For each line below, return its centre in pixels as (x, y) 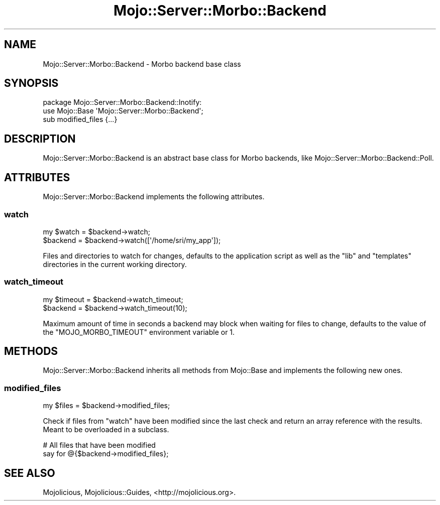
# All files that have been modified (99, 445)
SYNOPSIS (31, 83)
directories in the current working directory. (115, 264)
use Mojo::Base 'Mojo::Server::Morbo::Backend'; (123, 111)
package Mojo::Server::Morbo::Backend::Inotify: (122, 102)
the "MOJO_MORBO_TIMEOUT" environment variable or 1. (139, 332)
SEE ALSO (30, 473)
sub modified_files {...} (80, 119)
